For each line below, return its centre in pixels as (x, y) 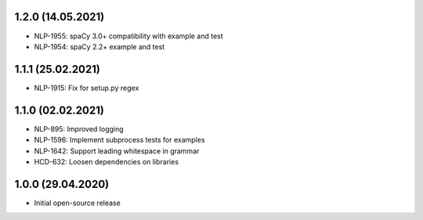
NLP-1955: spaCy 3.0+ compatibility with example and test (128, 36)
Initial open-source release (77, 203)
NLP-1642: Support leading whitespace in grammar (117, 151)
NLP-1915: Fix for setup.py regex (87, 88)
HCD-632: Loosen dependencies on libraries (107, 161)
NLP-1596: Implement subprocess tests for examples (119, 140)
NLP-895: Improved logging (79, 128)
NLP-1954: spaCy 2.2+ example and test (99, 46)
